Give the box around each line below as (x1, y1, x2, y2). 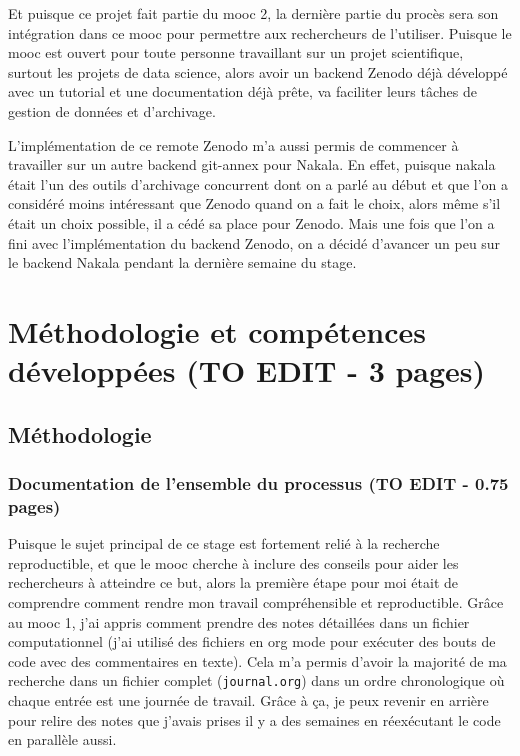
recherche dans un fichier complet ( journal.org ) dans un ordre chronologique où (8, 670, 505, 691)
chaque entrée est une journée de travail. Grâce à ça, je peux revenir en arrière (8, 690, 489, 711)
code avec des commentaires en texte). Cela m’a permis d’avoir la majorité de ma (8, 650, 507, 671)
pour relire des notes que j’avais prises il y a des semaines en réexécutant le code (8, 709, 501, 730)
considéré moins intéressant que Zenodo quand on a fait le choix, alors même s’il (8, 193, 501, 214)
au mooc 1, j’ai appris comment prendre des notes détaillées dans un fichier (8, 611, 470, 632)
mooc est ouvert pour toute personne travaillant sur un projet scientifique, (8, 42, 464, 63)
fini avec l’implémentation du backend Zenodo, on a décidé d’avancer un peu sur (8, 232, 501, 253)
